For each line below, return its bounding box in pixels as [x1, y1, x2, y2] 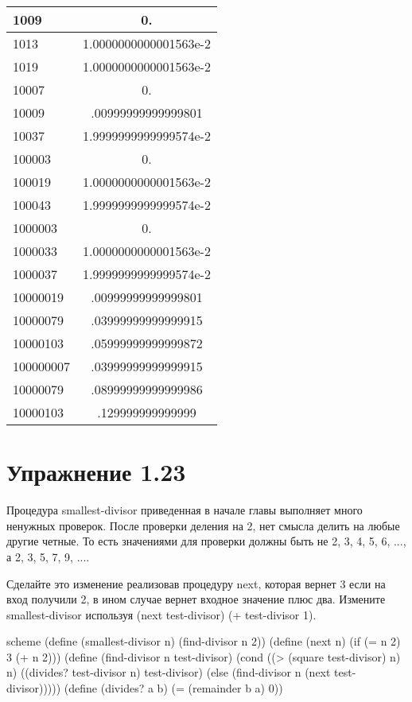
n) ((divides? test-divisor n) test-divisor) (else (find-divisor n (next [6, 664, 331, 681]
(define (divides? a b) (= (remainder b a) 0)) [64, 680, 283, 696]
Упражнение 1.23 [6, 456, 186, 488]
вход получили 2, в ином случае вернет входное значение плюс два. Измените [6, 591, 386, 607]
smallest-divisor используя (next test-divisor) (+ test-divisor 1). [6, 606, 317, 622]
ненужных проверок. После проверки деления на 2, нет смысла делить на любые [6, 517, 400, 533]
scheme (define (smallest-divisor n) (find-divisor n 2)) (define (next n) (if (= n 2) [6, 633, 401, 650]
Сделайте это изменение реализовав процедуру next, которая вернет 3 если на [6, 575, 386, 591]
